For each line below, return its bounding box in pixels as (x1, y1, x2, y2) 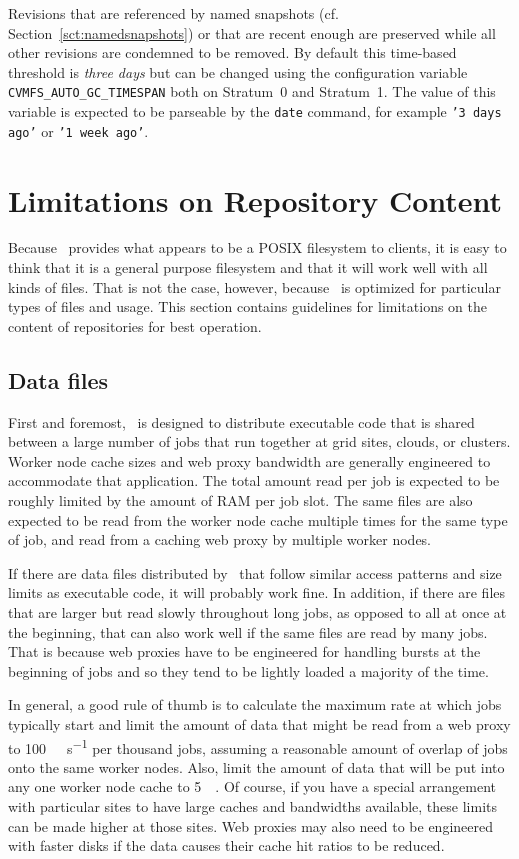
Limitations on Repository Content (8, 179, 503, 220)
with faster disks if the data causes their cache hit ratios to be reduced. (8, 835, 445, 856)
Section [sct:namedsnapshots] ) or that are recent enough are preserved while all (8, 22, 496, 43)
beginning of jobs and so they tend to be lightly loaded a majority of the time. (8, 660, 489, 681)
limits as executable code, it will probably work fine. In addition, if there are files (8, 582, 506, 603)
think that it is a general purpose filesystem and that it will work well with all (8, 257, 488, 278)
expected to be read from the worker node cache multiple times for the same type (8, 509, 508, 530)
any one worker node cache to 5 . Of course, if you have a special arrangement (8, 776, 496, 797)
